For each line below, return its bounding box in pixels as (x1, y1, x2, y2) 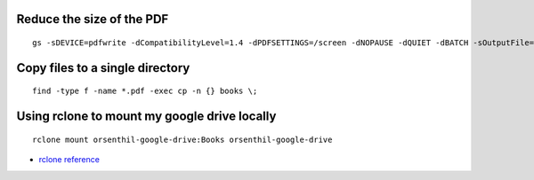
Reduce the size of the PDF (16, 12, 169, 27)
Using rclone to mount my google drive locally (16, 109, 277, 124)
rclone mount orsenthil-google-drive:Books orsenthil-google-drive (32, 134, 333, 145)
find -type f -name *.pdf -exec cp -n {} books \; (32, 86, 258, 97)
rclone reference (38, 154, 100, 165)
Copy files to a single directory (16, 60, 190, 75)
